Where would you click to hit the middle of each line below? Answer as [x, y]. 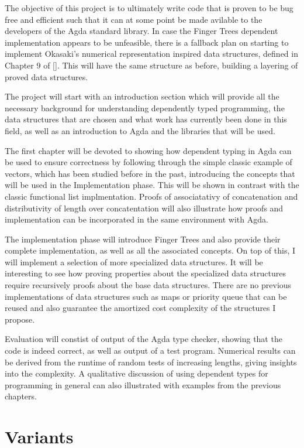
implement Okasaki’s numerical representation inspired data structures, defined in [151, 54]
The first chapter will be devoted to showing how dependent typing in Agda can [148, 150]
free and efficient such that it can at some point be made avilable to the [134, 19]
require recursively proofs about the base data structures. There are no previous [148, 285]
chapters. [21, 396]
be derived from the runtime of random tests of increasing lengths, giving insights [151, 362]
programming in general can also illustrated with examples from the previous [143, 384]
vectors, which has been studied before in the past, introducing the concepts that [150, 173]
